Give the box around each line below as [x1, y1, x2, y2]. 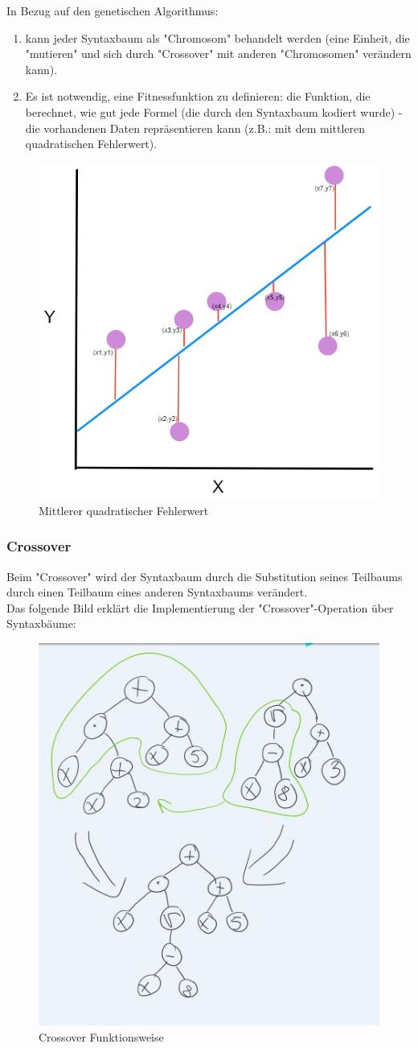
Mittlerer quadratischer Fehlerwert [39, 501, 209, 518]
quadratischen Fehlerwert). [25, 135, 158, 152]
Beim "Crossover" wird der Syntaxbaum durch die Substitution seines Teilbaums [6, 567, 403, 584]
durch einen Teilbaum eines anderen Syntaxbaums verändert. [6, 584, 308, 600]
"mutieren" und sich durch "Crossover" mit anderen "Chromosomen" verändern [25, 45, 412, 62]
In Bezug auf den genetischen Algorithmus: [6, 2, 219, 19]
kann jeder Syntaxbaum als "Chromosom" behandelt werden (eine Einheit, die [25, 29, 410, 46]
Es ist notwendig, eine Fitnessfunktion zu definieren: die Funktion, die [25, 88, 371, 105]
